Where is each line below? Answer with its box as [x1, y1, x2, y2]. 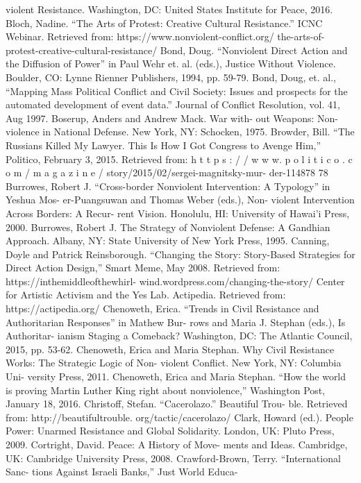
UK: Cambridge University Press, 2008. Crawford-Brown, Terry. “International [6, 450, 341, 465]
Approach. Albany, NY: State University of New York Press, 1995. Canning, [6, 233, 330, 248]
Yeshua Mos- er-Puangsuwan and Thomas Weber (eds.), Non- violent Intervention [6, 192, 355, 207]
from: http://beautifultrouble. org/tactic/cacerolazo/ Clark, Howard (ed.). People [6, 409, 353, 424]
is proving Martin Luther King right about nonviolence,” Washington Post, [6, 382, 326, 397]
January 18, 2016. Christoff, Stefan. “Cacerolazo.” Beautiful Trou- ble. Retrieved [6, 396, 348, 411]
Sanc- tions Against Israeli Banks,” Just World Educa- [6, 464, 238, 479]
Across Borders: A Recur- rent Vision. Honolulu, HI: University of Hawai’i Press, [6, 205, 350, 220]
